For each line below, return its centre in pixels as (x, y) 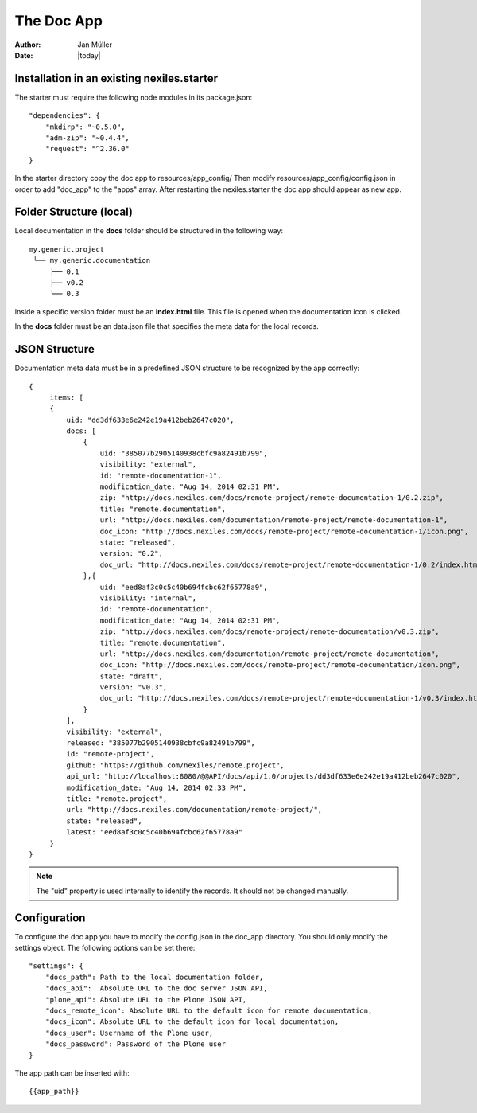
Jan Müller (95, 45)
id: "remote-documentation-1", (161, 475)
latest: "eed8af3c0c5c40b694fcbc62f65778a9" (154, 832)
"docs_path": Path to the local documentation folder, (154, 977)
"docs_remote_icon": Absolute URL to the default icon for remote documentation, (209, 1010)
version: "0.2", (131, 554)
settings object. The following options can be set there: (105, 948)
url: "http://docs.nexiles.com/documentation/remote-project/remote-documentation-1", (274, 520)
